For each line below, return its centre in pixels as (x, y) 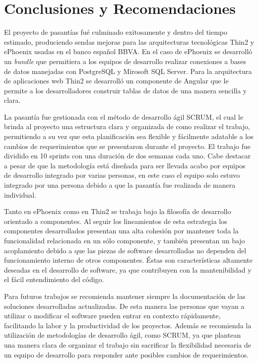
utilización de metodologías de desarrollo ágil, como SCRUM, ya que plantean (123, 335)
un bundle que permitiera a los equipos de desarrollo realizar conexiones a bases (125, 61)
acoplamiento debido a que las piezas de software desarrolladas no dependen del (125, 250)
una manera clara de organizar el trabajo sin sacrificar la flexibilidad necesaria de (128, 344)
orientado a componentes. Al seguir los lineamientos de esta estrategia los (116, 221)
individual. (20, 194)
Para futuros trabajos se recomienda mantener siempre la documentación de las (125, 296)
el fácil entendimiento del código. (54, 279)
